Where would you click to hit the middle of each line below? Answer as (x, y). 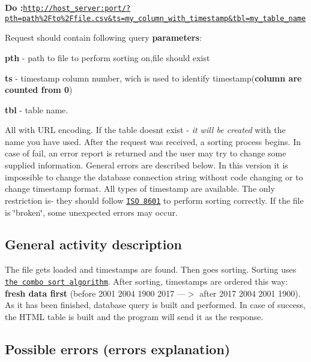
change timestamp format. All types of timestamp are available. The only (140, 188)
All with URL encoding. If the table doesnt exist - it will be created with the (145, 130)
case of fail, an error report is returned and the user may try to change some (146, 153)
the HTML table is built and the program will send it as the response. (134, 316)
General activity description (93, 244)
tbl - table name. (37, 109)
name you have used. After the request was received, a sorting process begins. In (153, 141)
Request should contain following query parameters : (103, 37)
